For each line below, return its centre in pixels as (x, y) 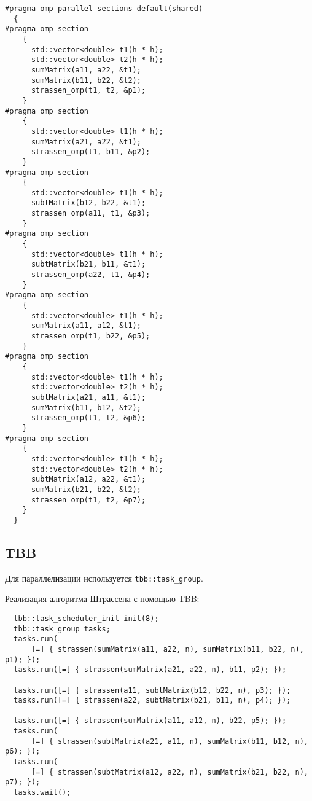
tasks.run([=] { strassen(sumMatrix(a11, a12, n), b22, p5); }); (150, 721)
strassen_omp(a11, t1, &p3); (91, 213)
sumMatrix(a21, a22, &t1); (86, 142)
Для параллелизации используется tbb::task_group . (104, 578)
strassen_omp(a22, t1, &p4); (91, 275)
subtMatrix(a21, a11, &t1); (88, 397)
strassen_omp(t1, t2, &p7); (88, 500)
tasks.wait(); (42, 793)
